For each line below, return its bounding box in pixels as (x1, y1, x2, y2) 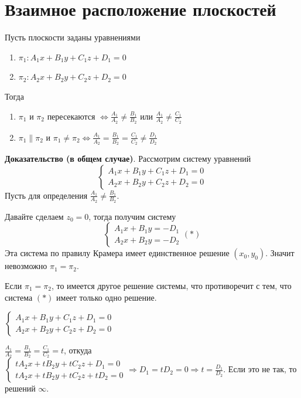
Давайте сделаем (5, 210, 64, 222)
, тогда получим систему (88, 210, 176, 222)
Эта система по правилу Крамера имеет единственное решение (5, 247, 230, 259)
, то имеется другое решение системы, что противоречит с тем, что (51, 279, 292, 291)
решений (5, 382, 36, 394)
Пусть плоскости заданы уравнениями (5, 31, 141, 43)
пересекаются (47, 110, 95, 122)
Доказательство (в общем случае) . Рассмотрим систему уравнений (5, 152, 251, 164)
